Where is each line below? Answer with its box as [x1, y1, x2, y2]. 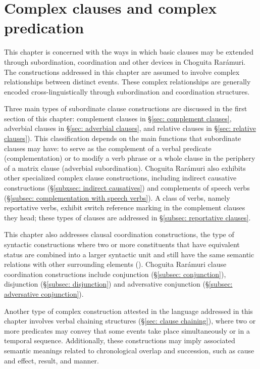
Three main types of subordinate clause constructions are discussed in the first [4, 103, 247, 114]
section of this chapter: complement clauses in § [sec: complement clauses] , [4, 113, 232, 123]
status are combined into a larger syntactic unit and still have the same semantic [4, 249, 254, 259]
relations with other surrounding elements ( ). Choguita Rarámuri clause [4, 259, 227, 269]
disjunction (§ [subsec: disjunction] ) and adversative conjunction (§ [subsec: [4, 279, 233, 289]
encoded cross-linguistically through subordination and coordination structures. [4, 86, 250, 97]
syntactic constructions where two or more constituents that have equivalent [4, 239, 240, 249]
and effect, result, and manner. [4, 355, 99, 365]
